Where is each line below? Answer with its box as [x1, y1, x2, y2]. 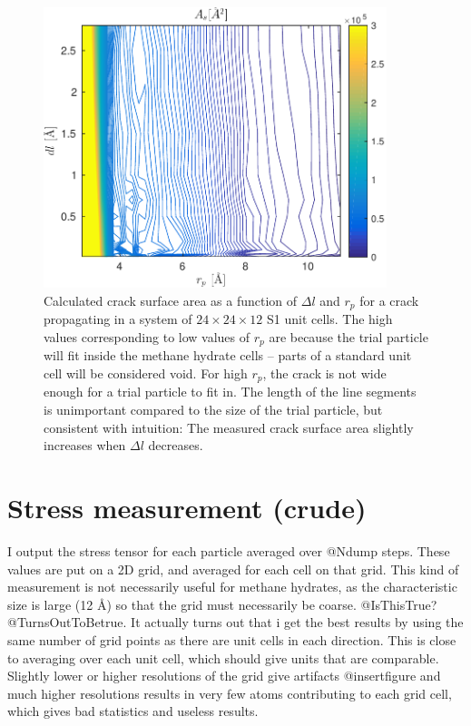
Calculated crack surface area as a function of [44, 290, 298, 309]
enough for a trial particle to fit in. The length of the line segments [44, 382, 417, 401]
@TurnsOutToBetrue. [7, 613, 127, 632]
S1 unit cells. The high [266, 309, 393, 329]
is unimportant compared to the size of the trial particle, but [44, 400, 383, 419]
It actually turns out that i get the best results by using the [131, 613, 464, 632]
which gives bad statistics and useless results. [7, 701, 259, 721]
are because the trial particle [269, 327, 428, 346]
